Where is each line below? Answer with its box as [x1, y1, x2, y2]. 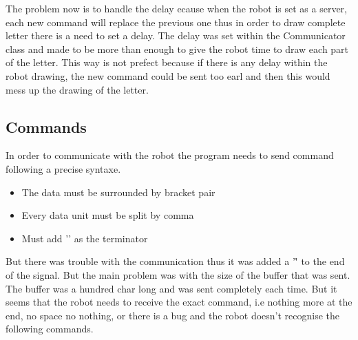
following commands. [6, 321, 94, 336]
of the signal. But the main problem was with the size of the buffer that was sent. [6, 267, 350, 281]
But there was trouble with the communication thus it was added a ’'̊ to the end [6, 254, 345, 268]
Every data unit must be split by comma [21, 208, 194, 222]
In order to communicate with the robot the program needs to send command [6, 148, 334, 162]
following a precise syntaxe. [6, 161, 121, 176]
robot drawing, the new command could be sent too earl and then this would [6, 68, 330, 83]
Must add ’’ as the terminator [21, 231, 148, 245]
